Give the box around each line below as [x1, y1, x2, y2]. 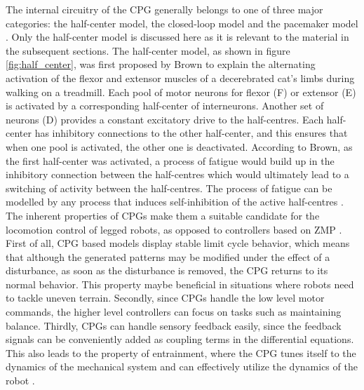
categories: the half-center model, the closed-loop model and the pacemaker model [6, 15, 358, 30]
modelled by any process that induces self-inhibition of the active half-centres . [6, 194, 344, 209]
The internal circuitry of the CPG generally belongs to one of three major [6, 2, 323, 16]
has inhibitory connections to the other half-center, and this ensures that [34, 126, 348, 140]
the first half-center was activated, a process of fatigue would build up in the [6, 153, 335, 168]
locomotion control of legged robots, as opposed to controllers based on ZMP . [6, 222, 342, 236]
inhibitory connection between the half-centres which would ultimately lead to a [6, 167, 349, 182]
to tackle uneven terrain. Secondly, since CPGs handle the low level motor [6, 290, 325, 305]
